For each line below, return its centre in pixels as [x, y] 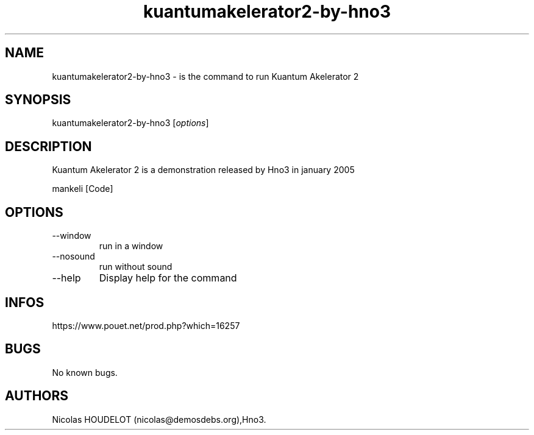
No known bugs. [85, 372]
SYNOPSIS [38, 100]
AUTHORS [37, 396]
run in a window [131, 246]
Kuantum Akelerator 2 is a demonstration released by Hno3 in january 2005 [203, 170]
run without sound [136, 267]
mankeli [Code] [83, 189]
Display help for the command [168, 278]
